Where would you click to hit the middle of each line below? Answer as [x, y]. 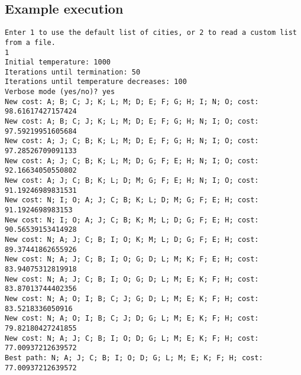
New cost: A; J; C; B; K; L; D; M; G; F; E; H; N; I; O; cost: [132, 181]
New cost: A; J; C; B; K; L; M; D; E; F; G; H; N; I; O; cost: [132, 141]
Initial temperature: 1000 [58, 62]
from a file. [30, 42]
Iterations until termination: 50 [73, 72]
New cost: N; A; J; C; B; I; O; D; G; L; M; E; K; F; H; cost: [132, 338]
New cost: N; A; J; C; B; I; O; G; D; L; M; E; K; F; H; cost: [132, 279]
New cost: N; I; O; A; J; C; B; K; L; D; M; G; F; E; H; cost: [132, 200]
